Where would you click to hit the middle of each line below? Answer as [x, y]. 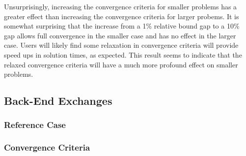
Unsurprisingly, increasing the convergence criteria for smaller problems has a [121, 6]
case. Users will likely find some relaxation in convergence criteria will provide [121, 45]
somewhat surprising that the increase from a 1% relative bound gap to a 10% [122, 26]
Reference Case [35, 125]
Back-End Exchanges [58, 101]
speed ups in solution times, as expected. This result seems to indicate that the [123, 54]
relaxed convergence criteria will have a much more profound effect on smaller [121, 64]
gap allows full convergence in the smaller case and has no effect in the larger [120, 35]
